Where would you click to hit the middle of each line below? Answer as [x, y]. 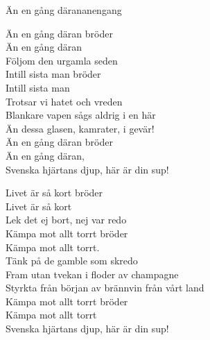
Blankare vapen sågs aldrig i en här [81, 115]
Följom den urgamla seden [62, 60]
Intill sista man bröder [53, 74]
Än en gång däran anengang [64, 10]
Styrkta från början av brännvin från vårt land [105, 288]
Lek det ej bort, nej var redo [66, 220]
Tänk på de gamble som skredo [72, 261]
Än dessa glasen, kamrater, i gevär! [80, 128]
